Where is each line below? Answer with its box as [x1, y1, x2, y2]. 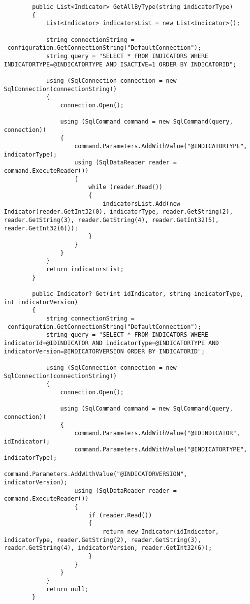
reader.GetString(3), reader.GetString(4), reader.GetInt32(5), [4, 217, 219, 224]
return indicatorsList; [46, 266, 124, 273]
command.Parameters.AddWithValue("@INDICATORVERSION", [4, 471, 187, 478]
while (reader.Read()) [88, 184, 163, 191]
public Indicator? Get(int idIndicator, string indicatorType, [32, 290, 244, 297]
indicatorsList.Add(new [102, 200, 180, 207]
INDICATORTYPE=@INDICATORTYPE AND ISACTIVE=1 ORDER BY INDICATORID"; [4, 61, 237, 68]
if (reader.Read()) [88, 511, 152, 519]
